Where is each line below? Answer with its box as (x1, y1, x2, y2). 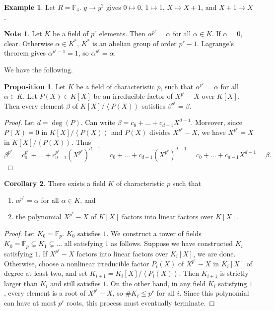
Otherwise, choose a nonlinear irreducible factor (4, 258, 149, 268)
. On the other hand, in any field (106, 278, 206, 288)
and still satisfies (50, 278, 101, 288)
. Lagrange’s (197, 38, 234, 48)
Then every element (4, 100, 64, 111)
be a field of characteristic (76, 81, 155, 91)
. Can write (80, 117, 116, 127)
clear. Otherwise (4, 38, 53, 48)
